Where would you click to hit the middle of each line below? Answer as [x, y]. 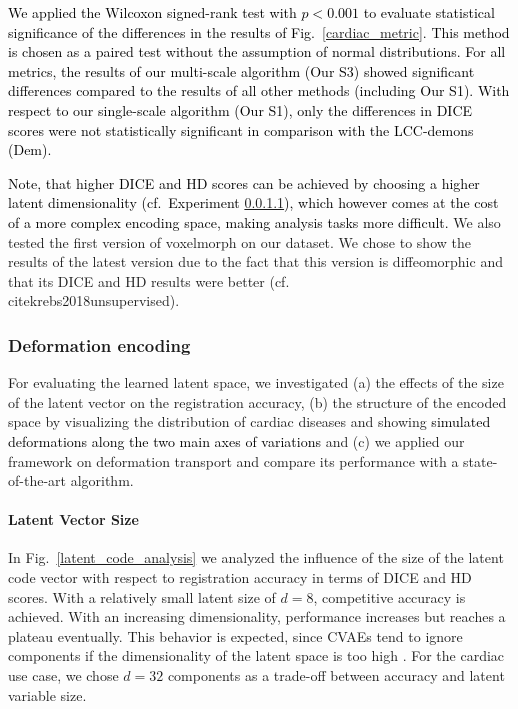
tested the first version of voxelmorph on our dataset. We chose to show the [239, 241]
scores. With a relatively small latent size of [142, 596]
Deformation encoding [99, 344]
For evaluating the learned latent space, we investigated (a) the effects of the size [256, 382]
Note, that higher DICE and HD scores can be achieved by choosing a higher [244, 182]
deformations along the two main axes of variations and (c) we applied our [236, 440]
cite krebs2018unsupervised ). [94, 300]
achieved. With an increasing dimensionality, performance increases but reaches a [257, 616]
